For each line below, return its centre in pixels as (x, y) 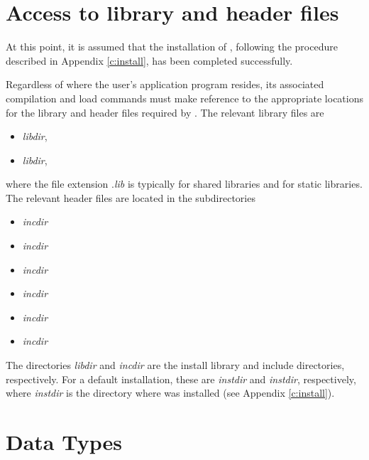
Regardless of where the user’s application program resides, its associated (165, 84)
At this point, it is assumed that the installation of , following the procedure (172, 47)
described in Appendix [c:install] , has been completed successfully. (149, 60)
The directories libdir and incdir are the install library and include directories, (175, 365)
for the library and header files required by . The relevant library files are (165, 112)
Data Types (64, 442)
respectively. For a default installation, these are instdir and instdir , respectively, (181, 379)
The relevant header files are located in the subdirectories (131, 197)
